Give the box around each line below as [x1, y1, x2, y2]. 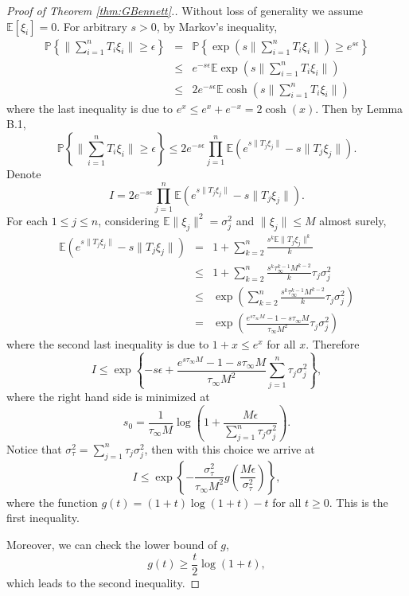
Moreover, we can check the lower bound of [6, 536, 217, 552]
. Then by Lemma [315, 99, 403, 116]
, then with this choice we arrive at [144, 440, 315, 457]
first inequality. [6, 509, 80, 526]
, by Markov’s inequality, [156, 18, 278, 34]
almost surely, [319, 212, 387, 228]
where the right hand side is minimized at [6, 388, 210, 404]
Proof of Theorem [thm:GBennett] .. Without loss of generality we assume [6, 2, 364, 18]
